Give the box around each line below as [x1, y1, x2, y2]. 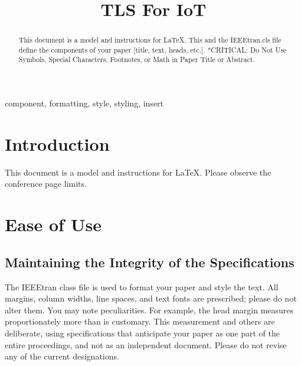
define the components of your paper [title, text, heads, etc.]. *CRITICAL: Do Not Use [18, 44, 287, 54]
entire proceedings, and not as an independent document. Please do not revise [5, 338, 287, 351]
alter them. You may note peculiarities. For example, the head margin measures [5, 303, 294, 316]
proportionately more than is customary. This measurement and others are [5, 315, 275, 328]
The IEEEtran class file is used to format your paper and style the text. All [5, 280, 279, 293]
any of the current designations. [5, 350, 119, 362]
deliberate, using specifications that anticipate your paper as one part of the [5, 327, 280, 339]
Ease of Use [5, 212, 102, 237]
